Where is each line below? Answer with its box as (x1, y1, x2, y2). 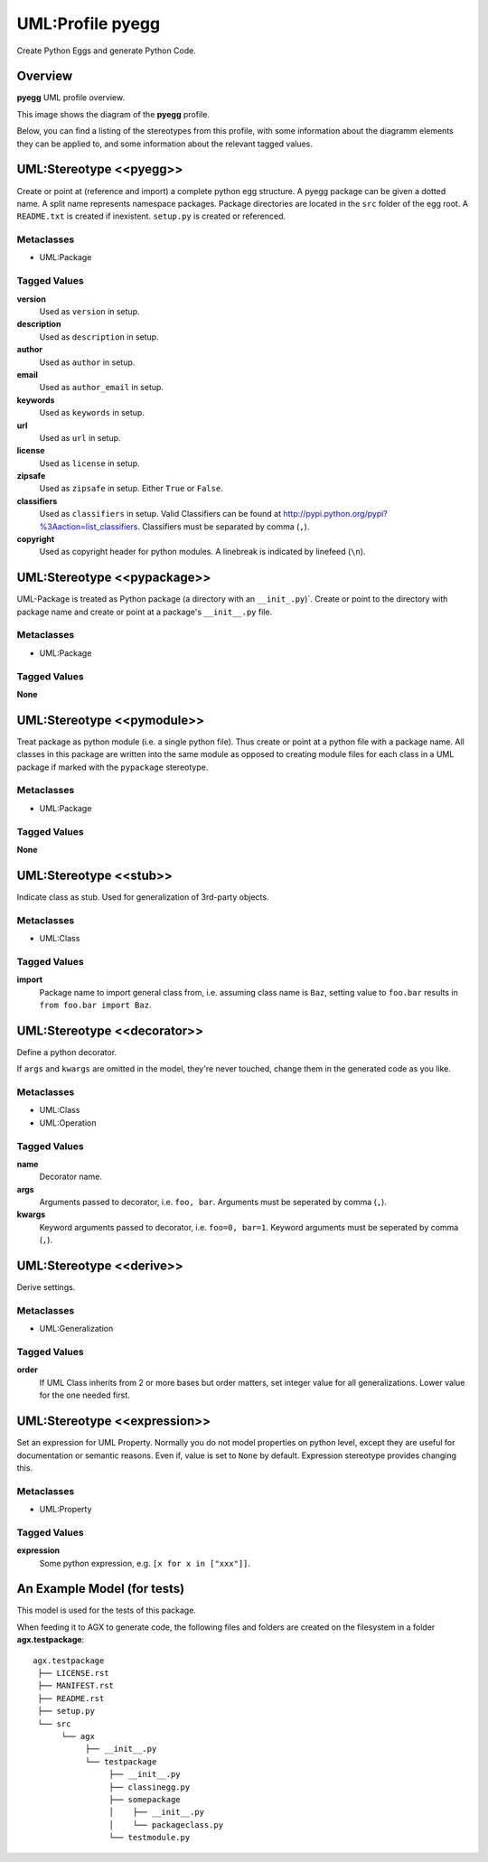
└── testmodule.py (108, 1832, 191, 1843)
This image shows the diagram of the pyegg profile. (16, 108, 210, 119)
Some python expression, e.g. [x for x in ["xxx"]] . (39, 1558, 251, 1568)
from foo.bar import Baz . (39, 999, 152, 1010)
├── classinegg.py (108, 1782, 191, 1792)
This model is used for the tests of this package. (16, 1605, 196, 1616)
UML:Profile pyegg (16, 14, 161, 33)
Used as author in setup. (39, 357, 136, 368)
